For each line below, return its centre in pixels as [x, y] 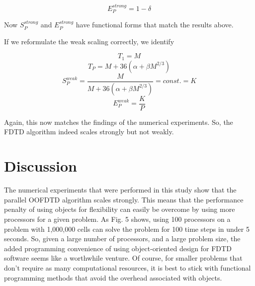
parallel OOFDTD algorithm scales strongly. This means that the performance [124, 199]
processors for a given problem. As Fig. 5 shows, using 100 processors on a [117, 219]
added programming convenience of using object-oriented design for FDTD [118, 248]
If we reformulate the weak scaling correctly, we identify [89, 41]
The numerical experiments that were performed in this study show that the [120, 190]
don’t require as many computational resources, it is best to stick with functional [127, 267]
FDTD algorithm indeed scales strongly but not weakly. [89, 132]
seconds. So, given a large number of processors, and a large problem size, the [122, 238]
